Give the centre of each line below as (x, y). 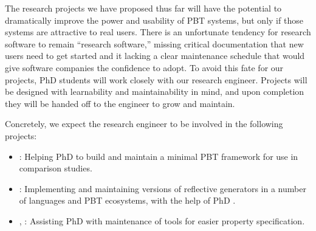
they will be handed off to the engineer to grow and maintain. (120, 103)
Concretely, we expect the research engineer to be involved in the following (144, 124)
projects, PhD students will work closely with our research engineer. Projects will (156, 79)
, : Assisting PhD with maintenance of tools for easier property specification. (162, 220)
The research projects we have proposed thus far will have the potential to (143, 8)
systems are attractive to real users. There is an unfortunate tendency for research (158, 32)
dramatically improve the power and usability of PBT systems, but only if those (154, 20)
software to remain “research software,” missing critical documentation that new (154, 43)
